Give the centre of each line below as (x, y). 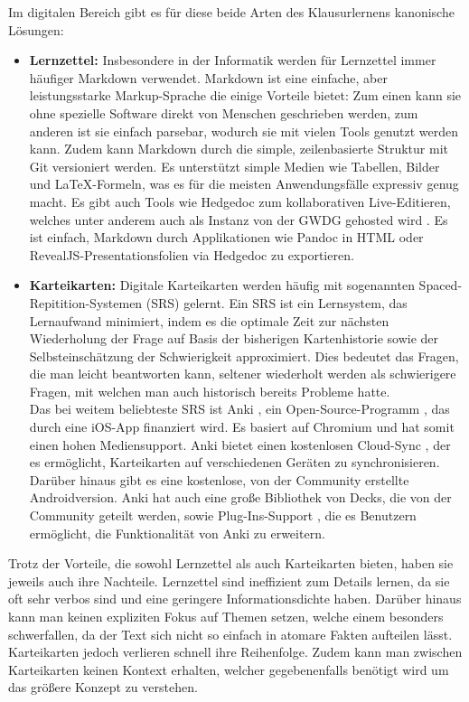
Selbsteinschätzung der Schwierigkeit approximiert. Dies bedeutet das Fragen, (244, 356)
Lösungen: (36, 29)
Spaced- (441, 285)
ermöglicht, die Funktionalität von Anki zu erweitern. (177, 533)
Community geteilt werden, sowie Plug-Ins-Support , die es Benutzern (223, 515)
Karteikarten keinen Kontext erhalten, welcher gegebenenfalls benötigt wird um (229, 669)
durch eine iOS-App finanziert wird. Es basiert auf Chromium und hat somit (242, 427)
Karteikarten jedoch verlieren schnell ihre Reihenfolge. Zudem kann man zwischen (235, 652)
